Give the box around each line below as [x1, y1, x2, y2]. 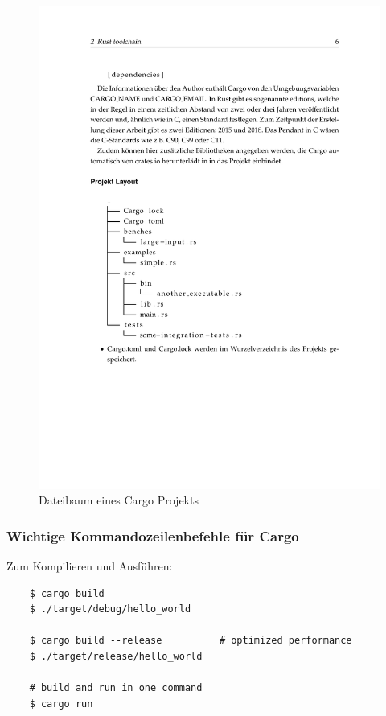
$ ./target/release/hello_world [29, 651, 203, 663]
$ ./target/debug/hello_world [29, 603, 191, 615]
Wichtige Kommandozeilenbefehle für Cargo [6, 525, 299, 545]
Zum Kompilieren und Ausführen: [6, 558, 173, 574]
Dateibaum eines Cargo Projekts [39, 492, 199, 508]
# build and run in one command [29, 682, 203, 694]
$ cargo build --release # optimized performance [29, 635, 352, 647]
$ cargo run [29, 697, 93, 710]
